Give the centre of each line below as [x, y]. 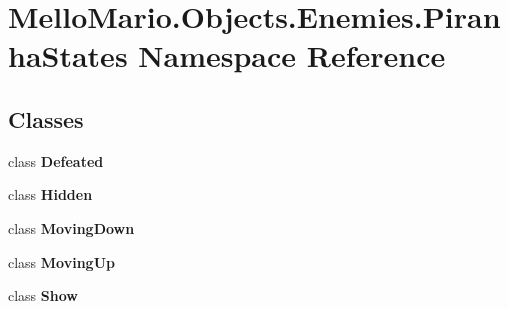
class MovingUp [61, 261]
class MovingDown [71, 227]
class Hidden [50, 194]
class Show [43, 295]
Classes [46, 118]
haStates [68, 55]
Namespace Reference [292, 55]
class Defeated [56, 160]
